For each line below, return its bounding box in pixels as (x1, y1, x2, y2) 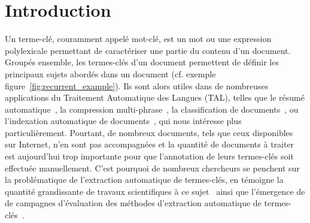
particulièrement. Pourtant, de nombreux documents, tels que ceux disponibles (5, 126, 293, 138)
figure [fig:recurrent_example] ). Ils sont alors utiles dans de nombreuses (5, 79, 269, 92)
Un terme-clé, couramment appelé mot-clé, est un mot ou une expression (5, 32, 272, 45)
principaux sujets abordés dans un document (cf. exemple (5, 67, 216, 80)
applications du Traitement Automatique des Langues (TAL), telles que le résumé (5, 91, 305, 104)
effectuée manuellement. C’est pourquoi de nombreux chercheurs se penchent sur (5, 161, 300, 174)
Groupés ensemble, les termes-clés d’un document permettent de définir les (5, 56, 279, 68)
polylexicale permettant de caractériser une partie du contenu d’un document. (5, 44, 291, 56)
